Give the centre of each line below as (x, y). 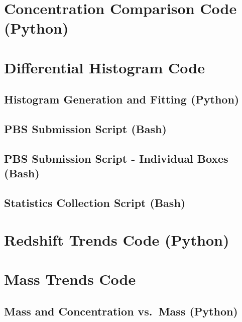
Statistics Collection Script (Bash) (95, 203)
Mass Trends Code (70, 279)
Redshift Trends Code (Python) (117, 239)
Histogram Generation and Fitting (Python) (122, 99)
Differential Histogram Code (104, 67)
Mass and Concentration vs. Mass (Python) (121, 311)
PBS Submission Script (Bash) (85, 129)
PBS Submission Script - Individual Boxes (116, 158)
